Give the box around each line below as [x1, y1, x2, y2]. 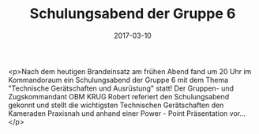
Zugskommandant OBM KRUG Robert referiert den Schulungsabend [8, 91, 230, 101]
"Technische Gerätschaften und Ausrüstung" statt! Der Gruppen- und [8, 84, 235, 93]
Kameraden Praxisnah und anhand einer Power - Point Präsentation [8, 108, 228, 118]
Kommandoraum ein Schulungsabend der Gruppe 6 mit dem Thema [8, 75, 229, 84]
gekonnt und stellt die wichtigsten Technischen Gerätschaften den [8, 100, 224, 110]
